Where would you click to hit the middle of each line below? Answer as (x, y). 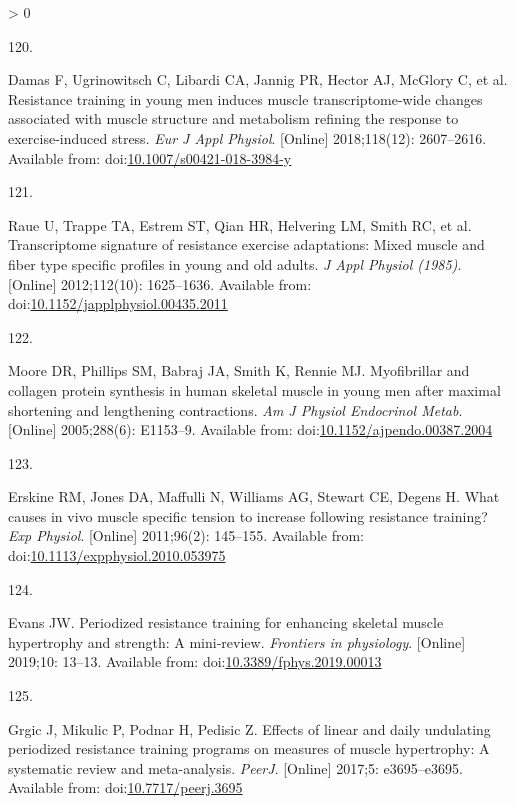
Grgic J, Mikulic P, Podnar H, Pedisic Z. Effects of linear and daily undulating (249, 728)
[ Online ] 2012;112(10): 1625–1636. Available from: (160, 283)
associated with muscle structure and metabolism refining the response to (233, 118)
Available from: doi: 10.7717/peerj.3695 (125, 787)
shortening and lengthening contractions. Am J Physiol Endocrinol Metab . (235, 409)
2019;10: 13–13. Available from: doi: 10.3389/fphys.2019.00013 (195, 661)
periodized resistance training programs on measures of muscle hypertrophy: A (249, 748)
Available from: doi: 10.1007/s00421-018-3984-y (150, 157)
